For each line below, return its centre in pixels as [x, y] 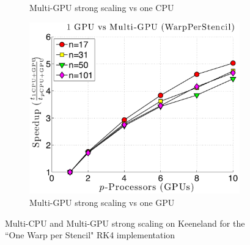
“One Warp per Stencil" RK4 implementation [90, 235]
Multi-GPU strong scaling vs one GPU [102, 203]
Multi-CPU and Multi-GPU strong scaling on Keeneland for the [125, 223]
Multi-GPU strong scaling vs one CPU [102, 7]
